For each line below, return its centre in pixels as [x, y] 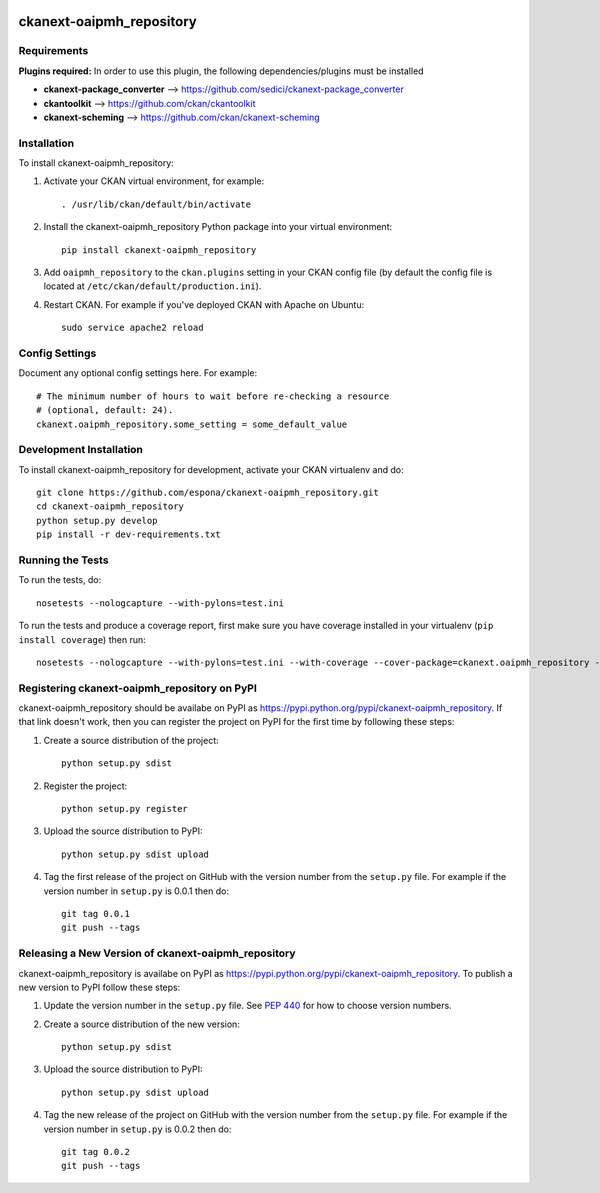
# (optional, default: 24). [105, 410]
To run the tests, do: [60, 580]
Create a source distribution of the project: [131, 740]
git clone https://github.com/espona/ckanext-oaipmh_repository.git [207, 493]
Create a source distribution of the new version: [141, 1024]
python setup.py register [125, 809]
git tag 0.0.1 [95, 913]
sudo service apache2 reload [132, 328]
